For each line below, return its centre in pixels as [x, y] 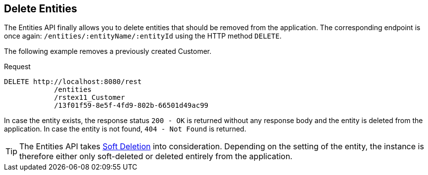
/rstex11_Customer [90, 98]
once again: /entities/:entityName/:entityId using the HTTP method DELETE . [143, 36]
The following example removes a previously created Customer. [108, 51]
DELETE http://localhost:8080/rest [73, 82]
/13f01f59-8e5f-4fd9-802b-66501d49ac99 [131, 106]
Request [17, 67]
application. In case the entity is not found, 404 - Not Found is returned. [125, 129]
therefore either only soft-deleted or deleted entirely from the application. [156, 156]
